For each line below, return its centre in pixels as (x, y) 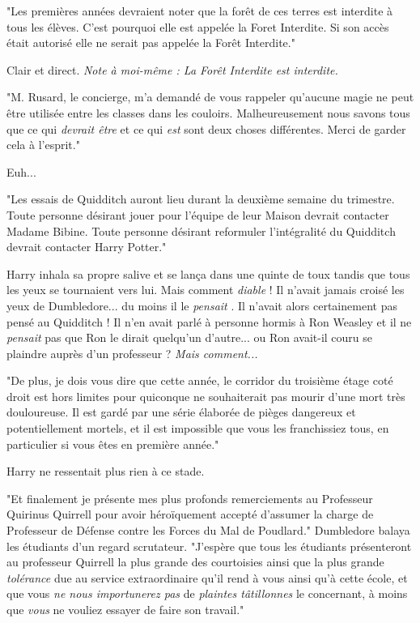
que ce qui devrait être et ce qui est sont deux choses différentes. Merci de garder (206, 128)
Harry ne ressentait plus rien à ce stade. (106, 471)
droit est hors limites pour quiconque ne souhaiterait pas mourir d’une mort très (206, 396)
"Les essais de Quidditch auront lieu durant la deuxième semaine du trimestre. (201, 199)
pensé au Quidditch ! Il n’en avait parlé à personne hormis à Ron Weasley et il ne (209, 321)
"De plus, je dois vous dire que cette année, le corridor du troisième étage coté (200, 380)
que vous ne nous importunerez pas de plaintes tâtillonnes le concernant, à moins (207, 593)
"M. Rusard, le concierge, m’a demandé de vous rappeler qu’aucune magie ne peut (210, 97)
